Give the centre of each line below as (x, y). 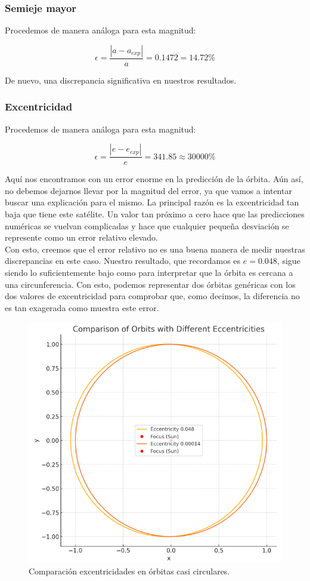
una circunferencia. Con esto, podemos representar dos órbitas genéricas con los (150, 284)
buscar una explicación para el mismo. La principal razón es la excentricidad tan (152, 202)
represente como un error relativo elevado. (81, 237)
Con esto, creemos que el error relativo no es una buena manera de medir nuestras (155, 249)
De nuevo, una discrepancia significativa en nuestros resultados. (121, 80)
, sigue (289, 261)
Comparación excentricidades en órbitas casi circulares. (129, 571)
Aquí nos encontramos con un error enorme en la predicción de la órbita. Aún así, (154, 179)
